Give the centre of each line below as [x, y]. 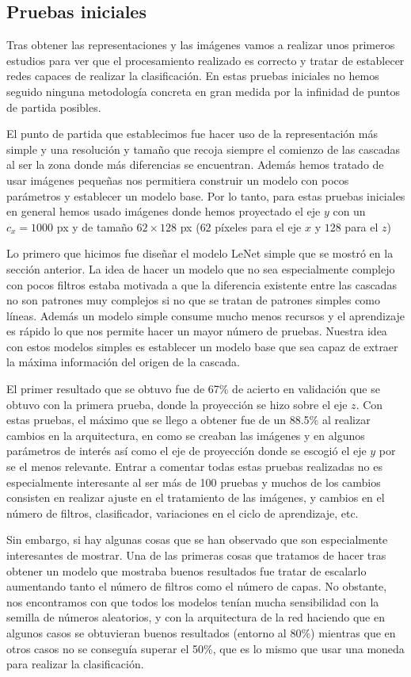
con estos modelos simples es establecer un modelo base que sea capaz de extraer [202, 346]
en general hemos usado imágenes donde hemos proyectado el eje [164, 211]
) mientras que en [353, 632]
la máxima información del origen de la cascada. [123, 362]
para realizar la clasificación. [75, 664]
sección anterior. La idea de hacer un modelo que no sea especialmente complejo [201, 268]
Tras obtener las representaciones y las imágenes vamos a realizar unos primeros [201, 45]
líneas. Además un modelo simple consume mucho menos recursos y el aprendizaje [206, 315]
